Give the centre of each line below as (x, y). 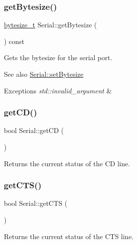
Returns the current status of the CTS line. (69, 236)
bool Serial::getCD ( (34, 130)
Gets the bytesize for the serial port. (58, 57)
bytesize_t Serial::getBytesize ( (50, 25)
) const (14, 41)
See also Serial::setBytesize (44, 74)
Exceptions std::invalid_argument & (58, 90)
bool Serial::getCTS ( (36, 203)
